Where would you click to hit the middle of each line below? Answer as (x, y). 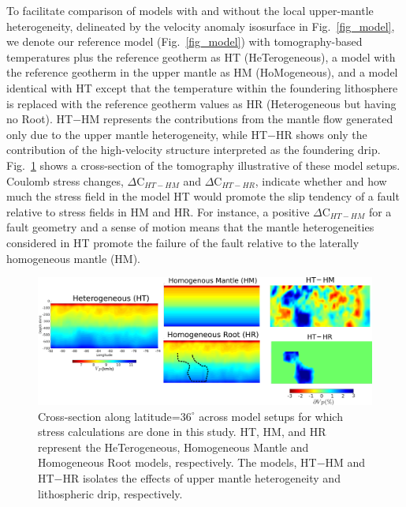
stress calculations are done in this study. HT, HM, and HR (182, 432)
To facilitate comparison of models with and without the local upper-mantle (190, 10)
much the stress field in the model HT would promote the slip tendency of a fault (203, 196)
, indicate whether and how (321, 180)
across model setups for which (271, 416)
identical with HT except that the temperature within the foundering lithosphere (202, 87)
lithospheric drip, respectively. (110, 493)
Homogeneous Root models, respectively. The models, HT (177, 462)
